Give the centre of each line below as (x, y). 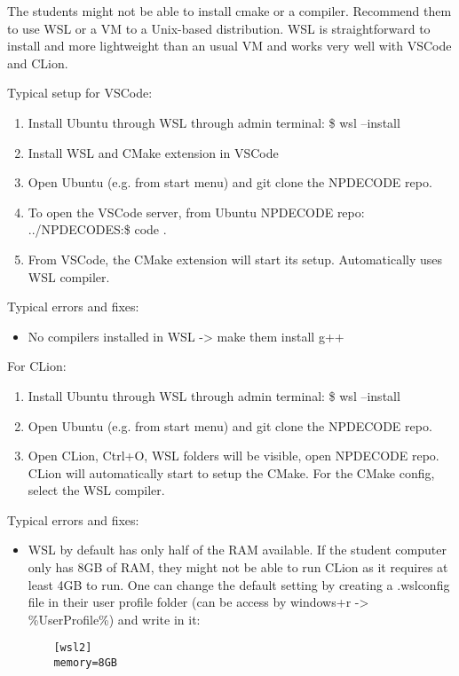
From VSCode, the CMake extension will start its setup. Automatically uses (235, 259)
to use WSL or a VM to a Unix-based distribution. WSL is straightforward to (219, 28)
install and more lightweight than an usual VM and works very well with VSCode (229, 46)
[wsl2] (73, 648)
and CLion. (38, 63)
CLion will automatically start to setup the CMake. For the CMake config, (231, 472)
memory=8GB (86, 663)
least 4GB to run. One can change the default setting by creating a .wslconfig (239, 584)
